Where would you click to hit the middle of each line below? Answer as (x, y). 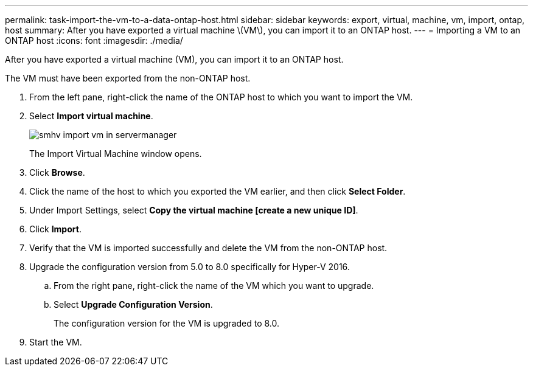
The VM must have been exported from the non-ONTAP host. (128, 78)
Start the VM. (56, 342)
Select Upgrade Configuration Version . (133, 304)
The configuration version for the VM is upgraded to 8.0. (167, 323)
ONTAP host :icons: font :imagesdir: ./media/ (94, 40)
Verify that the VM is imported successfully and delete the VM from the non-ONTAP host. (208, 248)
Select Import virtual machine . (91, 116)
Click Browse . (57, 172)
